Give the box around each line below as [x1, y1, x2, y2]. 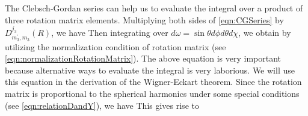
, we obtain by [238, 26, 291, 38]
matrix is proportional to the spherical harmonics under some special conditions [5, 87, 300, 99]
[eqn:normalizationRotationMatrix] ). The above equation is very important [5, 52, 281, 65]
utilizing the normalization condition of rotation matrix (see [5, 40, 226, 53]
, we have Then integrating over [51, 26, 168, 38]
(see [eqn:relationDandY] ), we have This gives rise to [5, 99, 199, 111]
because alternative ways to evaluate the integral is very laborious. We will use [5, 63, 295, 76]
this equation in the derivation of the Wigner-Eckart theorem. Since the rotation [5, 75, 302, 88]
